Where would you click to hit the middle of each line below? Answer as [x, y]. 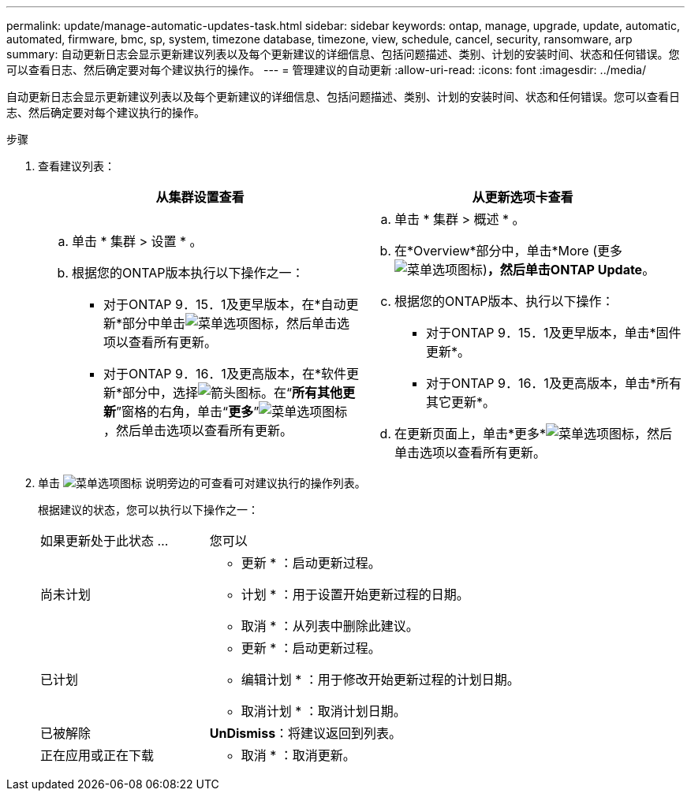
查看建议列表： [77, 166]
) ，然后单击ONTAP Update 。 [569, 270]
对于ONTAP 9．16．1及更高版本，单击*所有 [554, 383]
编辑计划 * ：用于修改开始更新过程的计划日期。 [380, 680]
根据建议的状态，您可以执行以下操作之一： [148, 510]
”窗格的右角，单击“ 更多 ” [188, 412]
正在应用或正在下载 [97, 755]
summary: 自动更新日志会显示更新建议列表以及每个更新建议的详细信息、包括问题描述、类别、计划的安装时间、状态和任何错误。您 [343, 54]
